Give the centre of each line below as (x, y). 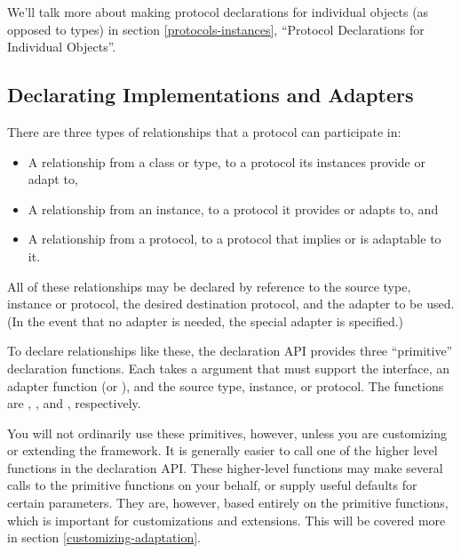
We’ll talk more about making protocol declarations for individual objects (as (218, 12)
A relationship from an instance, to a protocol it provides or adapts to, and (233, 208)
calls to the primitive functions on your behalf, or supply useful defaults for (212, 485)
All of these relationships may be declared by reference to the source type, (209, 286)
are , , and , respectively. (74, 403)
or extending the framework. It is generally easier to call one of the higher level (223, 450)
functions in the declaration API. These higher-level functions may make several (225, 467)
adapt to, (53, 179)
